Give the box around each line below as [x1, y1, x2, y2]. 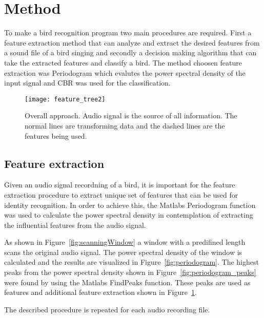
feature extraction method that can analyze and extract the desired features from [4, 37, 260, 48]
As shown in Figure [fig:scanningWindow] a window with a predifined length [4, 237, 246, 247]
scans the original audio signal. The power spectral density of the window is [4, 246, 242, 257]
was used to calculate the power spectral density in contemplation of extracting [4, 209, 253, 220]
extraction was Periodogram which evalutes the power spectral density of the [4, 67, 246, 78]
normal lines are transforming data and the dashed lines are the [25, 120, 225, 131]
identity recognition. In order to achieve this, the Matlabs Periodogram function [4, 199, 256, 210]
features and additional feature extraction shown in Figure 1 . [4, 287, 197, 298]
